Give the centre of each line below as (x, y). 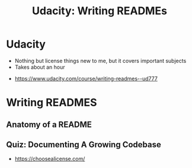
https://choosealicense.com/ (50, 159)
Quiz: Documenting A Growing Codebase (84, 145)
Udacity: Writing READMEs (100, 11)
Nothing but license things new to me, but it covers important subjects (100, 61)
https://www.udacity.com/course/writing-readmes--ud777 (86, 78)
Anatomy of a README (49, 124)
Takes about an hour (40, 67)
